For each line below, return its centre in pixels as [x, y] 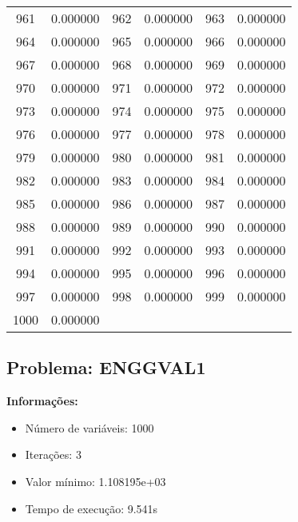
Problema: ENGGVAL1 [106, 367]
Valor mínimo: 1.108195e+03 [95, 481]
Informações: [42, 401]
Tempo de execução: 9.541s [91, 508]
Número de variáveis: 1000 [89, 427]
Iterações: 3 [53, 454]
